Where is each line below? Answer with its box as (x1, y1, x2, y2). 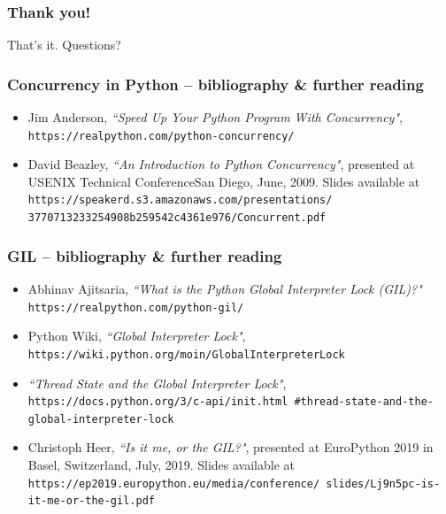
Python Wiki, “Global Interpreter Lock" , (27, 326, 246, 345)
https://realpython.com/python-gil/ (27, 301, 244, 314)
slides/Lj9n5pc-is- (326, 477, 441, 490)
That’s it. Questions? (7, 35, 121, 54)
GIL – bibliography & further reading (7, 244, 282, 266)
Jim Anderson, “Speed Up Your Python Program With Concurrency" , (27, 108, 403, 127)
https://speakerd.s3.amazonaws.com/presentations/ (27, 194, 333, 207)
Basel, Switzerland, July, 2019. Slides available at (27, 456, 296, 473)
